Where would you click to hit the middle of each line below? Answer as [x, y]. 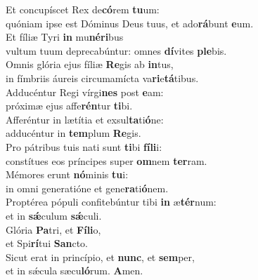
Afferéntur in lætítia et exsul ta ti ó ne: [85, 119]
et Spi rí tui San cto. [47, 243]
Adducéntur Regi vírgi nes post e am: [85, 92]
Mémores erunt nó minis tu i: [67, 174]
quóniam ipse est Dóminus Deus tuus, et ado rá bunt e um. [130, 23]
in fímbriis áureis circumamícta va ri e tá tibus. [102, 78]
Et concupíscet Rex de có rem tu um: [83, 9]
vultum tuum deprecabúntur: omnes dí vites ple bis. [116, 50]
